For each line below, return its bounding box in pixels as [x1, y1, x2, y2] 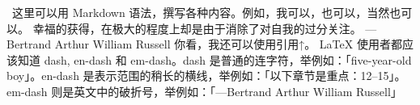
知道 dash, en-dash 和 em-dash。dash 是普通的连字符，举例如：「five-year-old [17, 51, 412, 68]
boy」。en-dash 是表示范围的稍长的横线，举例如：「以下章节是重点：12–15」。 [6, 67, 406, 84]
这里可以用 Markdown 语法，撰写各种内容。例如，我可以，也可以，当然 [11, 4, 390, 20]
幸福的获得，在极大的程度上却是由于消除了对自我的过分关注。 [32, 19, 362, 36]
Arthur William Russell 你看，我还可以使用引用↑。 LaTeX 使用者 [54, 36, 391, 52]
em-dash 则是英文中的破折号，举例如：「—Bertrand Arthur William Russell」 [6, 82, 402, 99]
